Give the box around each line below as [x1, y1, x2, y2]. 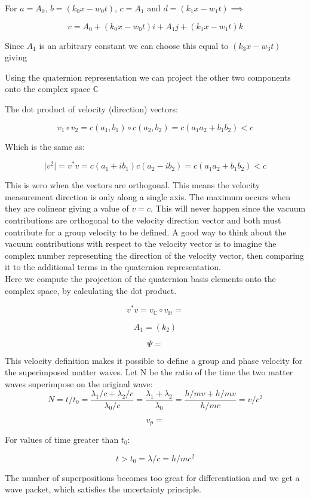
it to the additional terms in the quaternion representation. [5, 261, 222, 273]
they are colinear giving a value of [5, 202, 129, 215]
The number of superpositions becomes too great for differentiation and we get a [5, 471, 300, 483]
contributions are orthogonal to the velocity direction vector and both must [5, 214, 281, 226]
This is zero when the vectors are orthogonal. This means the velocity [5, 179, 260, 191]
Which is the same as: [5, 140, 85, 152]
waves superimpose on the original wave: [5, 377, 153, 390]
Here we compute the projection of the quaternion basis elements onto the [5, 272, 276, 284]
